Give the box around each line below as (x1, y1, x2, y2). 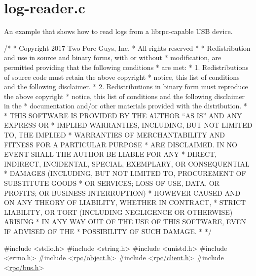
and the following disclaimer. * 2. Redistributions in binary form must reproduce (4, 81, 248, 92)
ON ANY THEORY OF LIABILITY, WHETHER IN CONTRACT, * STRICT (4, 197, 246, 207)
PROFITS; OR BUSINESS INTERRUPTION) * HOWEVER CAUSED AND (4, 187, 241, 198)
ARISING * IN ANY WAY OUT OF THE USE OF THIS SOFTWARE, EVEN (4, 216, 246, 227)
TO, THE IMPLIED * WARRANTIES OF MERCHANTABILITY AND (4, 130, 225, 140)
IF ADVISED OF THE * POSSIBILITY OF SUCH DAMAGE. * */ (4, 226, 212, 236)
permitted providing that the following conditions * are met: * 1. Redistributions (4, 62, 249, 72)
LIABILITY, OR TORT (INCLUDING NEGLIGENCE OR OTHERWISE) (4, 207, 233, 217)
